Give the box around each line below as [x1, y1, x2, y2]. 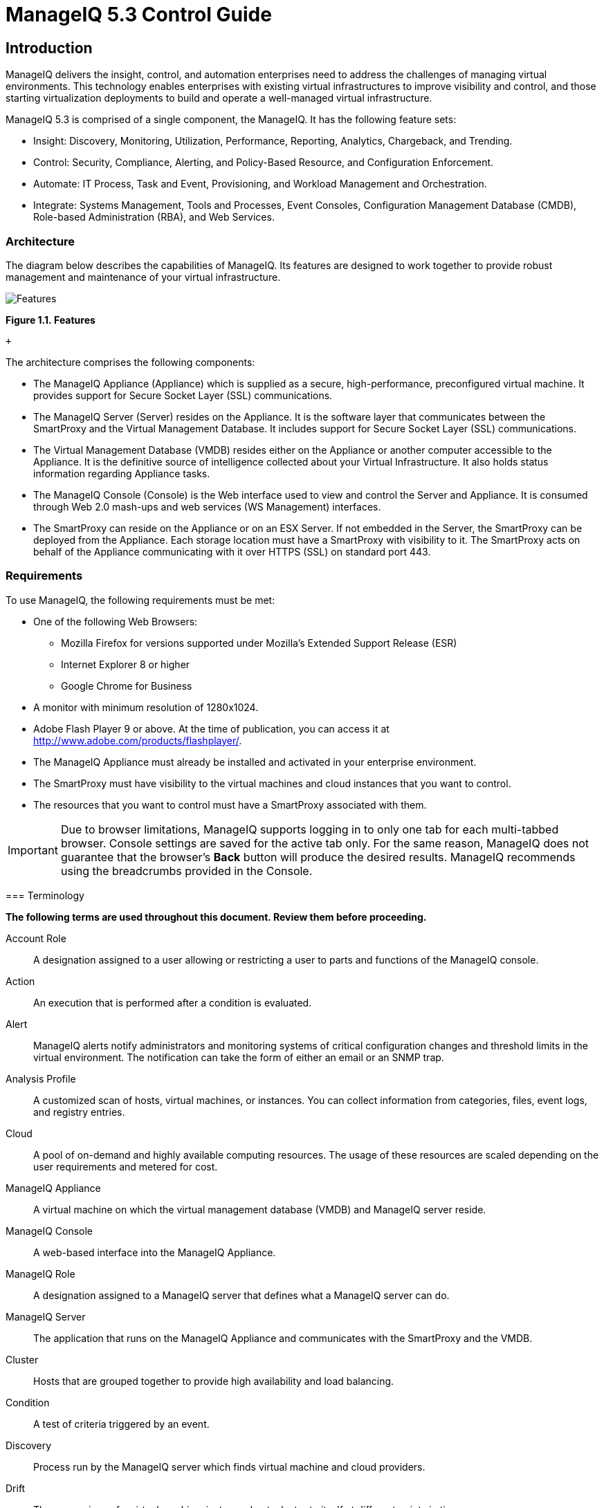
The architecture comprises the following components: [6, 356, 255, 368]
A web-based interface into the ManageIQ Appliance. [33, 1246, 276, 1258]
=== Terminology [6, 889, 84, 901]
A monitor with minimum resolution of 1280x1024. [33, 701, 259, 713]
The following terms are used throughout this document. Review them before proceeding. [6, 910, 427, 923]
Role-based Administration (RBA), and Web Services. [33, 211, 275, 223]
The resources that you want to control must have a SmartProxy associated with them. [33, 798, 427, 811]
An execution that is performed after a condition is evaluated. [33, 996, 312, 1009]
